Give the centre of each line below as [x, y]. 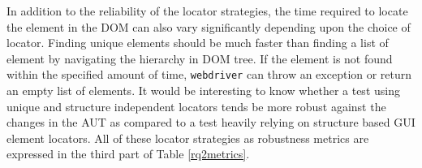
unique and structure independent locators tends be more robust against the [196, 106]
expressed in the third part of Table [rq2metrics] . [128, 154]
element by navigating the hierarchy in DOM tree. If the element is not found [200, 58]
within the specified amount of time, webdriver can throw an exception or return [209, 74]
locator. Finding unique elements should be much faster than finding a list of [198, 43]
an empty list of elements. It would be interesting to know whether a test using [203, 90]
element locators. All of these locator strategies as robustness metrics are [188, 138]
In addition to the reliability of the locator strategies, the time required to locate [207, 11]
